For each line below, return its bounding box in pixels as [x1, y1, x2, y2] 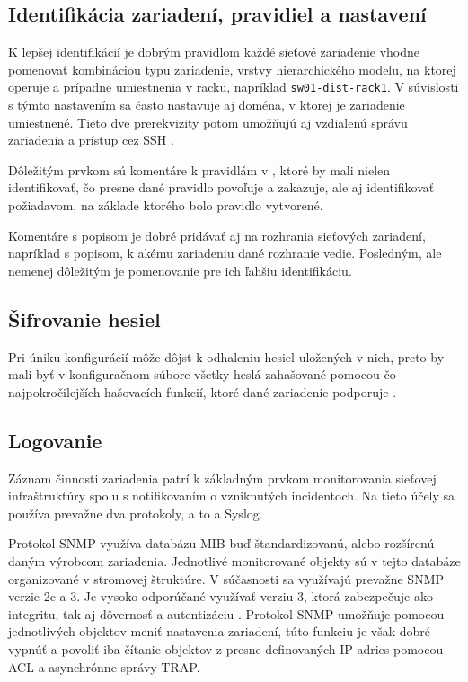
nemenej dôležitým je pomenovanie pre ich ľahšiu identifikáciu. [8, 261, 352, 279]
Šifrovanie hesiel [8, 305, 161, 332]
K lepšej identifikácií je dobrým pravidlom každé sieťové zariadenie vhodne [8, 42, 420, 61]
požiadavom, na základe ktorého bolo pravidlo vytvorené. [8, 196, 323, 215]
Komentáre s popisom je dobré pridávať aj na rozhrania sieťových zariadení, [8, 226, 426, 244]
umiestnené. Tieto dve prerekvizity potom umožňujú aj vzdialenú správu [8, 112, 408, 131]
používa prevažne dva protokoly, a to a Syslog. [8, 503, 263, 522]
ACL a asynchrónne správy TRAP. [8, 657, 200, 676]
